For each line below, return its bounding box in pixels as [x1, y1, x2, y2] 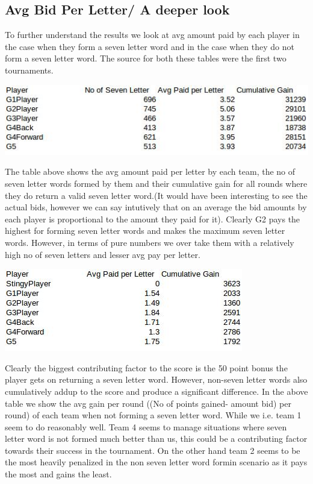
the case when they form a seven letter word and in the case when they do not [5, 40, 294, 52]
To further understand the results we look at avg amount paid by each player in [5, 28, 300, 41]
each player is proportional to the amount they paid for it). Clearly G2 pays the [5, 212, 300, 225]
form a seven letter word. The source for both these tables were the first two [5, 52, 287, 64]
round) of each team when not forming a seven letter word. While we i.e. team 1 [5, 409, 302, 421]
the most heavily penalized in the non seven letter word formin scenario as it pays [5, 456, 308, 468]
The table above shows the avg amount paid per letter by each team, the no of [5, 165, 296, 178]
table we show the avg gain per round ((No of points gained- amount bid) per [5, 397, 291, 409]
